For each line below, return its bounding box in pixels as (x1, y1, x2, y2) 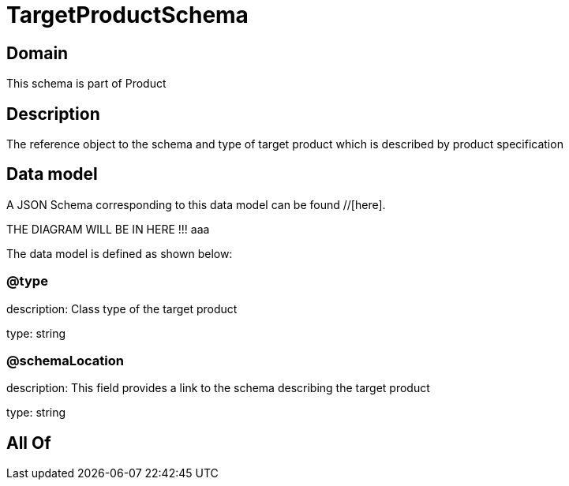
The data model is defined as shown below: (6, 246, 233, 260)
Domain (6, 43, 69, 63)
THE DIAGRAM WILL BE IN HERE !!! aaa (6, 222, 210, 236)
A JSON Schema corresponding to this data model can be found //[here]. (6, 197, 386, 211)
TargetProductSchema (6, 2, 249, 28)
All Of (6, 432, 51, 453)
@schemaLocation (6, 352, 124, 368)
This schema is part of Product (6, 77, 167, 91)
